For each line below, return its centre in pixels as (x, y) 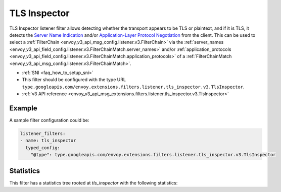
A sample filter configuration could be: (49, 120)
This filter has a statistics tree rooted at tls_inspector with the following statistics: (93, 183)
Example (23, 108)
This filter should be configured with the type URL (74, 80)
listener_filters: (43, 133)
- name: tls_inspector (48, 141)
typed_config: (43, 148)
